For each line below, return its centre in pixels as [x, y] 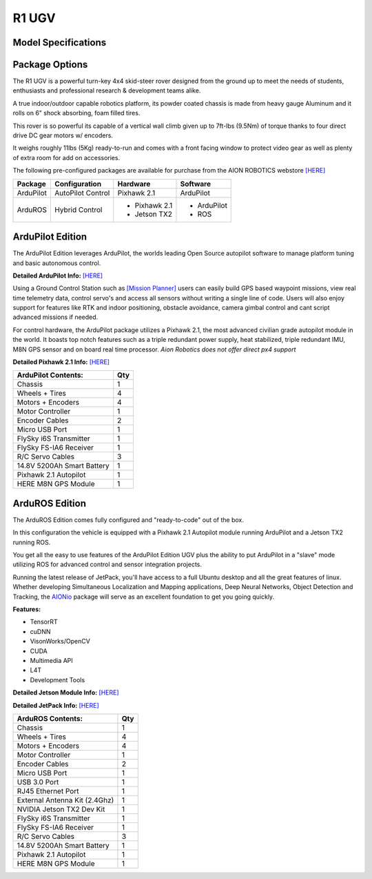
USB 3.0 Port [38, 782]
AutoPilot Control [82, 193]
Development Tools [58, 679]
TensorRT [44, 622]
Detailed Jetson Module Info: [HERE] [66, 693]
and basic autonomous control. [57, 263]
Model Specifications [60, 42]
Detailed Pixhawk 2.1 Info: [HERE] [61, 362]
